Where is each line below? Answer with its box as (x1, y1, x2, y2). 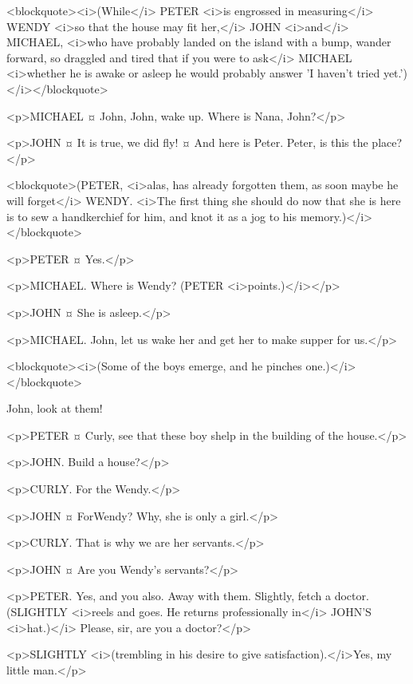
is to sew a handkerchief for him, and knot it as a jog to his (6, 208, 297, 224)
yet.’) (383, 65, 407, 81)
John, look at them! (6, 400, 103, 417)
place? (372, 134, 403, 151)
